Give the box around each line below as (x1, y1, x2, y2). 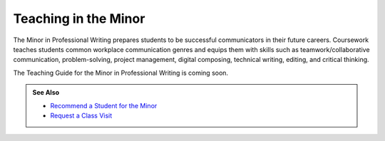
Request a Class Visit (50, 111, 113, 120)
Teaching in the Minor (13, 11, 145, 26)
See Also (32, 88, 60, 97)
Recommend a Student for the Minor (50, 101, 158, 110)
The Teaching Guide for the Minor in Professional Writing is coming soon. (13, 68, 228, 77)
